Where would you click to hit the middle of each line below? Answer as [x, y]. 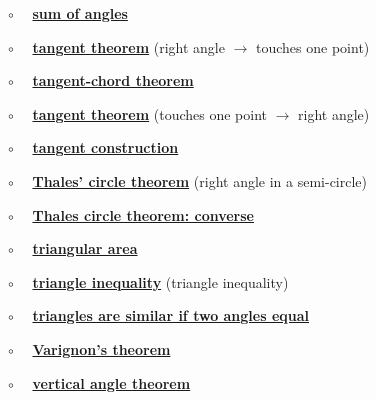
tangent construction [105, 147]
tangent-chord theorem [113, 80]
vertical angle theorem [111, 382]
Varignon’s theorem [101, 348]
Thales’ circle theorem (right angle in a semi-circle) [199, 180]
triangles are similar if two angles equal [171, 315]
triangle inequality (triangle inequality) [160, 281]
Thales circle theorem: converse [143, 214]
